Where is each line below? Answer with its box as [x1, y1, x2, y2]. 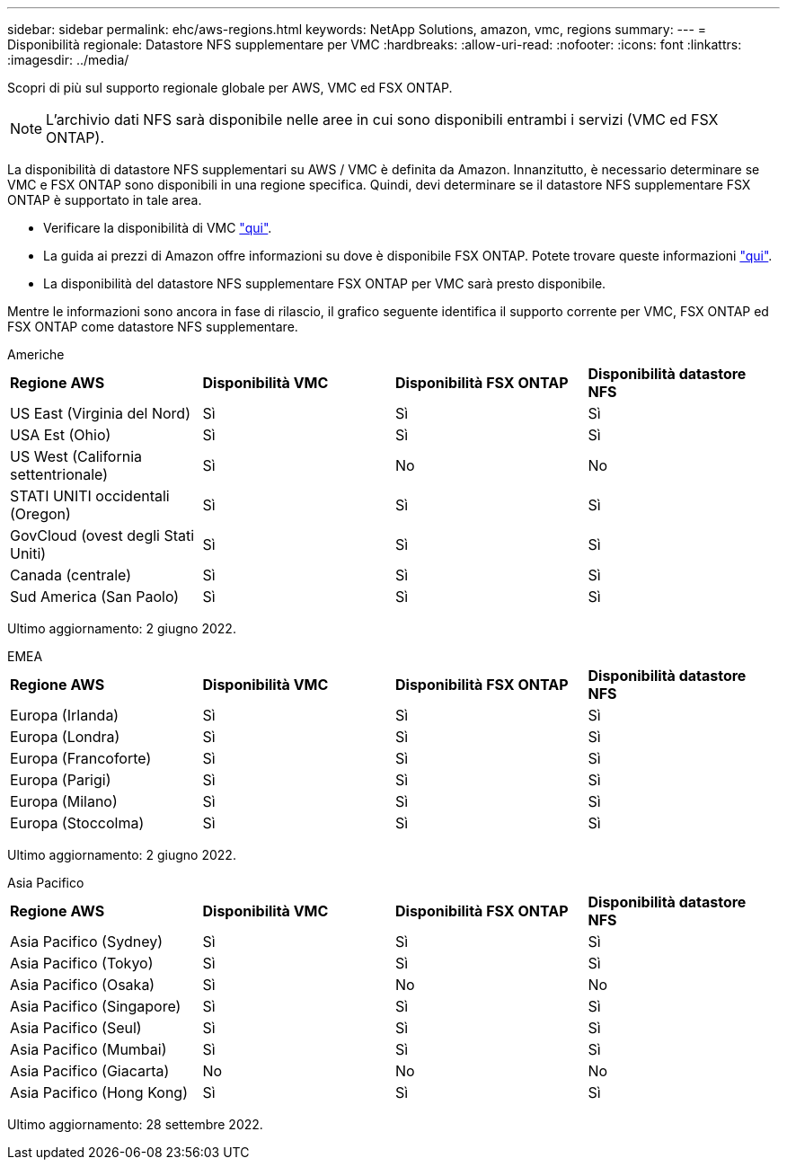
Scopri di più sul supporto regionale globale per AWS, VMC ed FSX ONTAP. [7, 80, 453, 95]
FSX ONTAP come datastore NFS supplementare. [7, 319, 298, 334]
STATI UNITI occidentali [10, 487, 170, 505]
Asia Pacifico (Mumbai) [10, 1040, 167, 1058]
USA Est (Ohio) [10, 426, 111, 444]
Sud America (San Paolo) [10, 588, 180, 606]
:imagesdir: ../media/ [7, 52, 129, 67]
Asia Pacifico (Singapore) [10, 997, 181, 1015]
